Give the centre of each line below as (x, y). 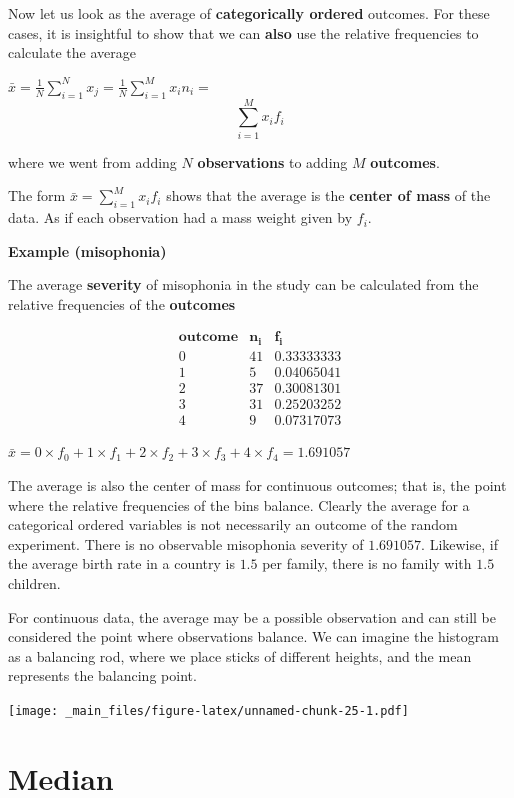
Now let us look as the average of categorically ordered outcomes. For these (249, 13)
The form (37, 195)
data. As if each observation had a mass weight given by (180, 217)
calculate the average (72, 52)
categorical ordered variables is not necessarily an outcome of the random (233, 524)
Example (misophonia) (87, 250)
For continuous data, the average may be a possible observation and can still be (252, 616)
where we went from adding (92, 161)
